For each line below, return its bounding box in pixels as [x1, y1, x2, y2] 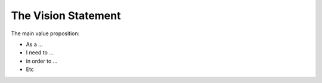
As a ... [26, 41, 43, 48]
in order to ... [26, 57, 58, 64]
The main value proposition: [11, 30, 80, 37]
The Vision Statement [11, 9, 121, 22]
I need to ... [26, 49, 54, 56]
